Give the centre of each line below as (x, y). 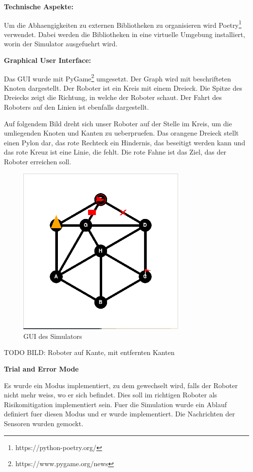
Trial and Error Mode (41, 368)
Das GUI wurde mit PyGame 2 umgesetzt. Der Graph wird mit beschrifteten (117, 78)
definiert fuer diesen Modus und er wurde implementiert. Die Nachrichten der (119, 414)
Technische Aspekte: (39, 6)
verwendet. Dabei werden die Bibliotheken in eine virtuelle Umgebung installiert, (125, 34)
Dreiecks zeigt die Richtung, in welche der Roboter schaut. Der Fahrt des (113, 97)
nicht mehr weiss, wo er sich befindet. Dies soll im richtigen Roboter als (111, 395)
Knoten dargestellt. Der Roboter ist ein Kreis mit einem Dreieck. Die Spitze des (123, 88)
